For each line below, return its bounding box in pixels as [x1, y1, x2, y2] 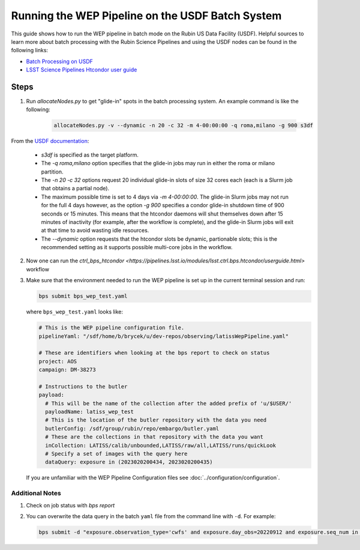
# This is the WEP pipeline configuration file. [38, 324, 185, 331]
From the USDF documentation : [11, 137, 89, 145]
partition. [41, 168, 64, 175]
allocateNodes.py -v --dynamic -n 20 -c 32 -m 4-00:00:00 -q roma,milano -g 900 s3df [53, 122, 313, 129]
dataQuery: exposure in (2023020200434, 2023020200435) [45, 459, 213, 465]
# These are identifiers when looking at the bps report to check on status [38, 349, 270, 357]
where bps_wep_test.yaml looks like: [26, 308, 123, 315]
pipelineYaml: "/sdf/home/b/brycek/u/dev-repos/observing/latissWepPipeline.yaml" [38, 333, 289, 339]
